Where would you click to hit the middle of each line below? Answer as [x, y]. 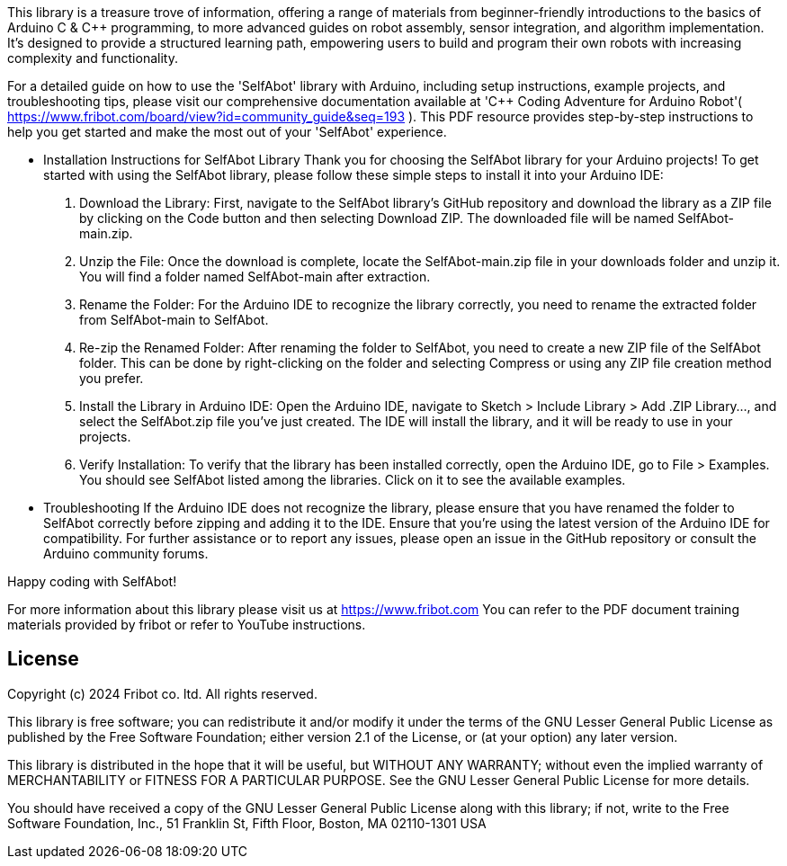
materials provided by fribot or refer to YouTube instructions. [187, 625]
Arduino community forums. [126, 554]
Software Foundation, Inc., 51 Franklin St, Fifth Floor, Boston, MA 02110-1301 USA [247, 823]
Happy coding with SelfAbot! [92, 581]
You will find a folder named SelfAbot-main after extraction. [255, 277]
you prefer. [112, 378]
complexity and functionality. [93, 58]
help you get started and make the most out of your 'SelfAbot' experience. [227, 132]
